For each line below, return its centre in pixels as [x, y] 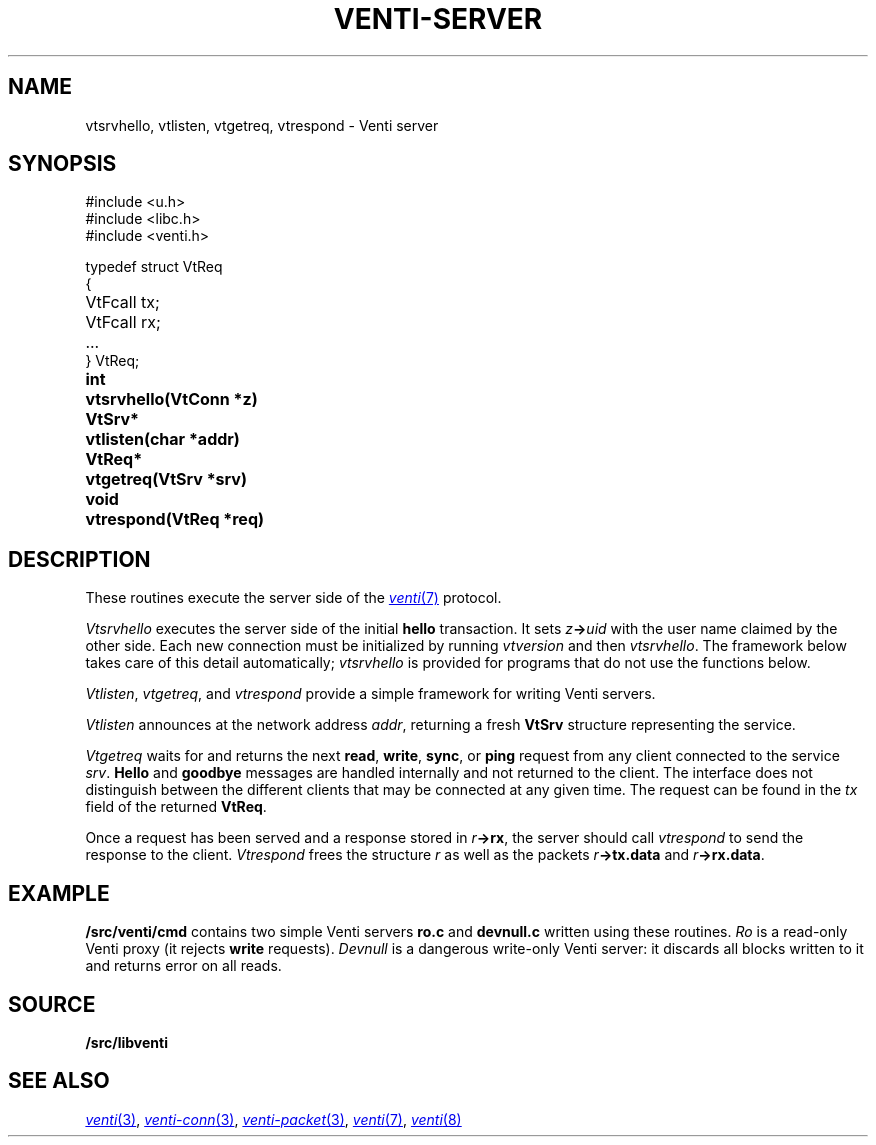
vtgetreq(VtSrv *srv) [166, 479]
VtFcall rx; [123, 322]
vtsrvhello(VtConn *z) [171, 399]
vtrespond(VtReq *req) [174, 519]
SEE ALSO [59, 1081]
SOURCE [52, 1004]
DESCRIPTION [79, 559]
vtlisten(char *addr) [162, 439]
